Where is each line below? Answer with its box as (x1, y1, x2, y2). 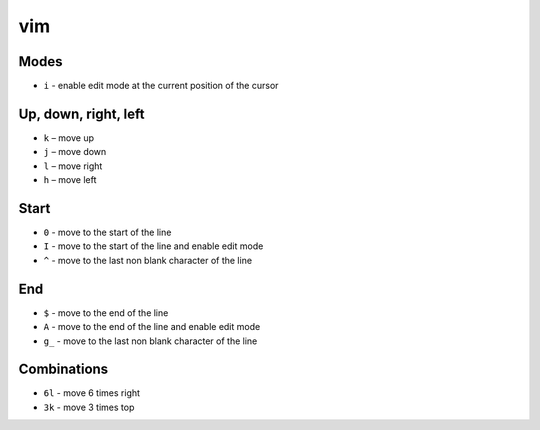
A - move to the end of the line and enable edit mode (43, 321, 261, 333)
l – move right (43, 160, 103, 172)
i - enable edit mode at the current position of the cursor (43, 80, 279, 92)
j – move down (43, 146, 107, 158)
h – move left (43, 174, 97, 186)
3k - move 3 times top (43, 401, 135, 413)
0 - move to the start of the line (43, 226, 172, 239)
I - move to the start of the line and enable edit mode (43, 240, 264, 252)
